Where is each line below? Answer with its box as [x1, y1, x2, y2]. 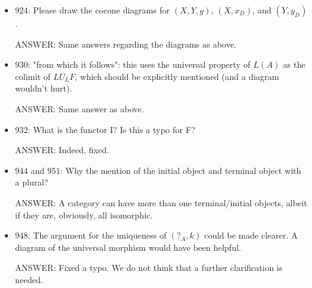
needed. [15, 273, 43, 286]
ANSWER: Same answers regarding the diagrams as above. [15, 37, 237, 50]
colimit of [15, 70, 51, 82]
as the [283, 58, 306, 71]
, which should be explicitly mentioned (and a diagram [74, 70, 279, 82]
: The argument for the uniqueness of [27, 229, 167, 242]
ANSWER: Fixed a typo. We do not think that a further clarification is [15, 261, 283, 274]
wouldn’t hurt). [15, 82, 73, 95]
